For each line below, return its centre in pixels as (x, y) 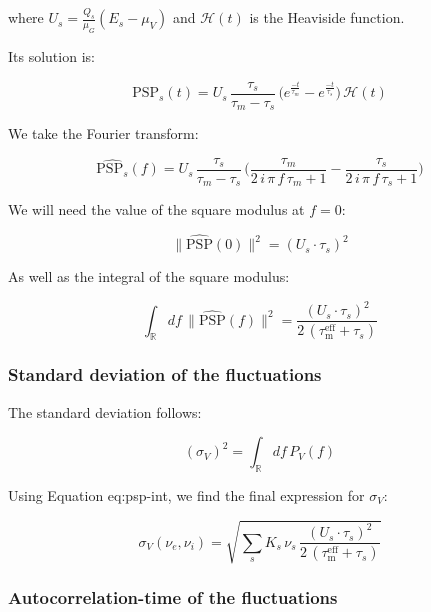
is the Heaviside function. (327, 17)
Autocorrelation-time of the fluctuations (173, 597)
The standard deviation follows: (105, 411)
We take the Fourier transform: (103, 133)
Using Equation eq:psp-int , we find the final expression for (186, 495)
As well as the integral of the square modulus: (149, 276)
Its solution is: (51, 56)
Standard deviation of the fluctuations (165, 374)
